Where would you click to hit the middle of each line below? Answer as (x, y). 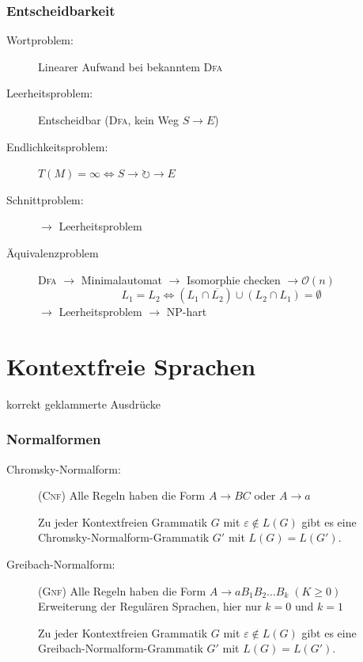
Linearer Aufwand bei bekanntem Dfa (130, 66)
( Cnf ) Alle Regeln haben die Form (122, 495)
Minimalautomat (121, 279)
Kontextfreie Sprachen (131, 365)
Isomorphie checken (234, 279)
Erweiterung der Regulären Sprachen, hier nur (150, 606)
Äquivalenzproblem (53, 252)
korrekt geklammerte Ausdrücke (84, 403)
